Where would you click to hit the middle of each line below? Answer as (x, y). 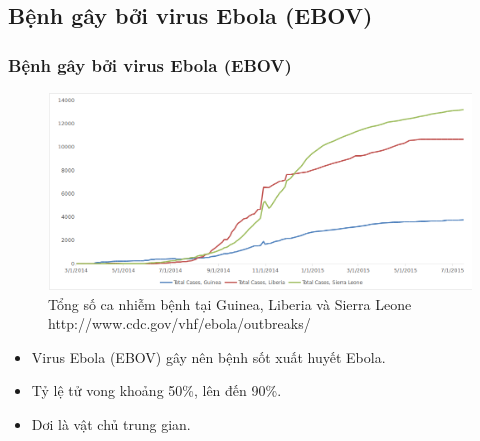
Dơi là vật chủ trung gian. (111, 424)
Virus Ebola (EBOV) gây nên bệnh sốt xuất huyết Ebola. (208, 356)
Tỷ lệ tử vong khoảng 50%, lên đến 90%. (156, 390)
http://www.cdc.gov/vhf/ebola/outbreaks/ (179, 323)
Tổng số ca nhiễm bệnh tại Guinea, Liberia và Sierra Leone (230, 303)
